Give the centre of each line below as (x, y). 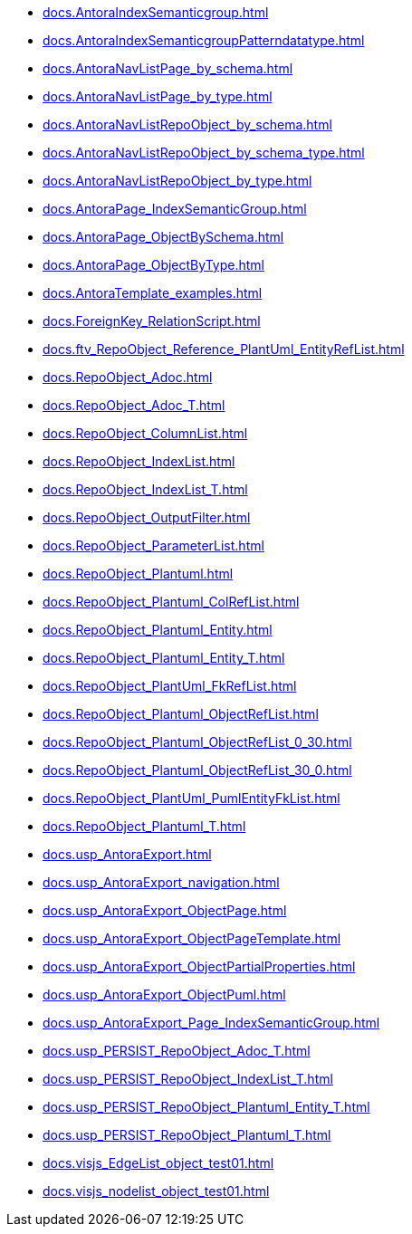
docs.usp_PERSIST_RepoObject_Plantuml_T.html (187, 1135)
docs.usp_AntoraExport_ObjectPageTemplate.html (192, 938)
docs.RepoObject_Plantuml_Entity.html (158, 630)
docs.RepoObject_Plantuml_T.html (144, 826)
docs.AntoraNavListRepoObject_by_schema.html (187, 124)
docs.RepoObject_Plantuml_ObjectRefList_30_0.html (197, 770)
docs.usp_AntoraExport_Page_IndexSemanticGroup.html (211, 1023)
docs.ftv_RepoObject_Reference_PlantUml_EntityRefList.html (224, 349)
